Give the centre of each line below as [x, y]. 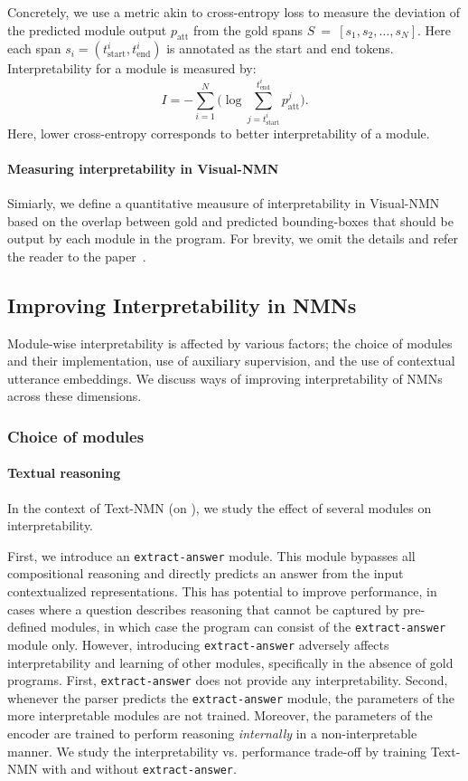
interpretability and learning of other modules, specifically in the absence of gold [230, 662]
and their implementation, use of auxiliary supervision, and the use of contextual [231, 361]
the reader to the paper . [77, 256]
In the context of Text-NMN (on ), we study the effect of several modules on [220, 507]
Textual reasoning [64, 473]
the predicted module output [87, 29]
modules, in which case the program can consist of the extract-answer [248, 627]
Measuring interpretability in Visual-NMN [143, 168]
